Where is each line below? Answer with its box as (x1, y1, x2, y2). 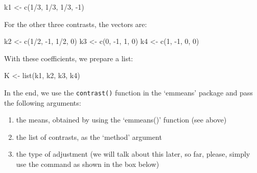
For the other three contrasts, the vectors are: (4, 18, 147, 29)
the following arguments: (4, 97, 81, 108)
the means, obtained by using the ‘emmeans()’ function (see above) (16, 114, 227, 125)
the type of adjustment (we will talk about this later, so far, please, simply (16, 149, 250, 159)
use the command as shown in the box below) (16, 159, 159, 169)
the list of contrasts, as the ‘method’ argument (16, 131, 162, 142)
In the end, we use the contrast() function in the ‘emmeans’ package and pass (4, 87, 253, 97)
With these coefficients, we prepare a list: (4, 53, 133, 63)
